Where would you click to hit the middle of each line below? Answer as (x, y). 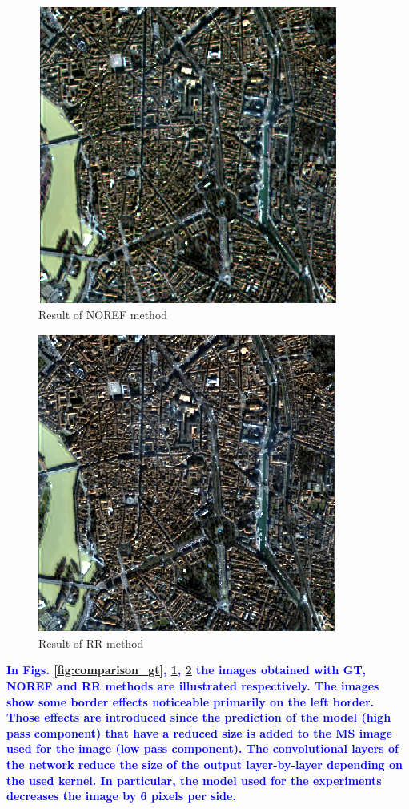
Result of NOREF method (103, 314)
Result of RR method (91, 643)
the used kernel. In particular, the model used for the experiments (194, 780)
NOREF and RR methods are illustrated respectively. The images (193, 685)
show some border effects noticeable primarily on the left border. (190, 701)
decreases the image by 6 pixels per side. (121, 796)
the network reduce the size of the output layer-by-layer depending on (205, 764)
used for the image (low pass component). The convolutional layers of (202, 748)
